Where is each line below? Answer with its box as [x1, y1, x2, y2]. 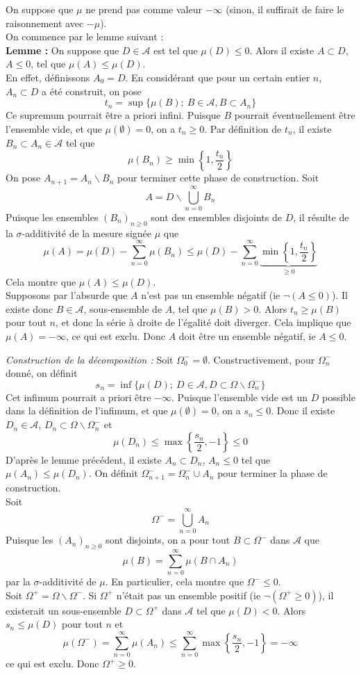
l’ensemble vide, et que [6, 121, 102, 136]
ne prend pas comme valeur [85, 2, 202, 16]
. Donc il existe [271, 403, 335, 418]
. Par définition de [204, 121, 282, 136]
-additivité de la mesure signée [22, 225, 152, 240]
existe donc [6, 301, 53, 316]
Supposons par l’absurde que [6, 288, 128, 302]
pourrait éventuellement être [234, 108, 355, 122]
